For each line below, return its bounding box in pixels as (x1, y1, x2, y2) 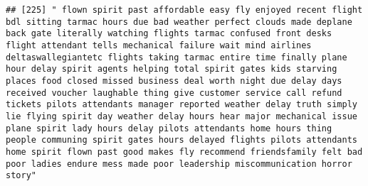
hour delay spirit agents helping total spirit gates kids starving (6, 64, 337, 75)
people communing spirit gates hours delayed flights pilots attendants (6, 135, 357, 146)
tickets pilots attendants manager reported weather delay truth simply (6, 99, 357, 110)
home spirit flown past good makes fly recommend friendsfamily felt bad (6, 146, 363, 157)
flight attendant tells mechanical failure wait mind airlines (6, 40, 312, 50)
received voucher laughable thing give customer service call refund (6, 87, 342, 98)
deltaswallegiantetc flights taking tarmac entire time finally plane (6, 52, 347, 62)
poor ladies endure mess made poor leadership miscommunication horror (6, 158, 352, 169)
